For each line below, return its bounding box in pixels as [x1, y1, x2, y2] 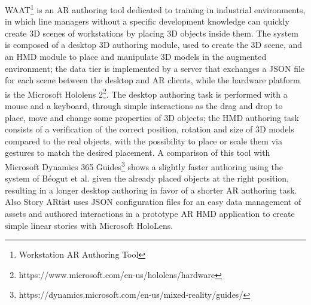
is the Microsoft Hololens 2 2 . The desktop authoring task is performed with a [5, 86, 288, 100]
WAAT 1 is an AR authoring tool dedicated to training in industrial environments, [5, 2, 306, 16]
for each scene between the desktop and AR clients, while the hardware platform [5, 74, 300, 86]
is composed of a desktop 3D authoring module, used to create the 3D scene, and [5, 38, 303, 51]
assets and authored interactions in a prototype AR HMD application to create [5, 207, 295, 220]
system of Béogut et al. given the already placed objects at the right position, [5, 172, 289, 185]
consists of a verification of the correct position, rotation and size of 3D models [5, 123, 294, 135]
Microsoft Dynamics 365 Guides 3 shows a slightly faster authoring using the [5, 159, 283, 173]
